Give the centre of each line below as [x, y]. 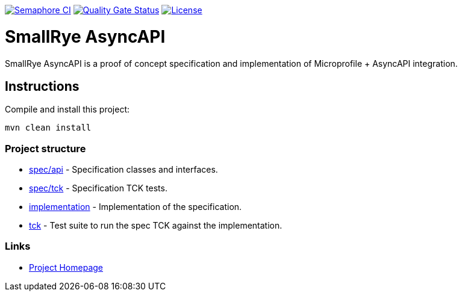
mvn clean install [48, 128]
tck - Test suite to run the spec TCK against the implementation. [156, 226]
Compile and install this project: [67, 109]
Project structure [45, 148]
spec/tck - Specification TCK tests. [98, 188]
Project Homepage [66, 267]
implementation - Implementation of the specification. [136, 207]
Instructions [42, 86]
